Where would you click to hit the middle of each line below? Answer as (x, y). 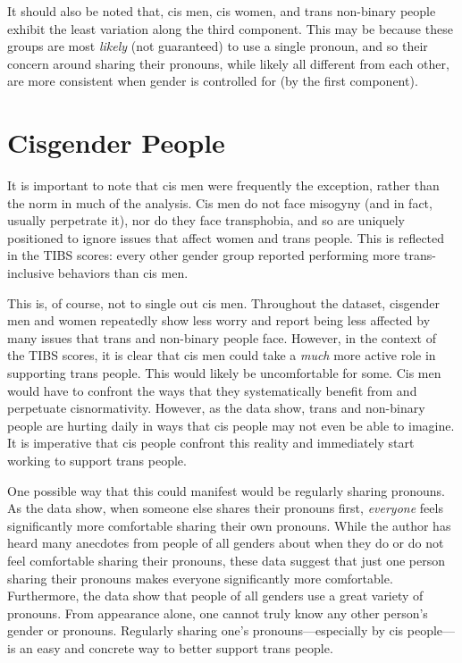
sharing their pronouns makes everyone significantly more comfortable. (200, 578)
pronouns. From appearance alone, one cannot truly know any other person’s (218, 613)
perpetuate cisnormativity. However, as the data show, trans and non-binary (216, 408)
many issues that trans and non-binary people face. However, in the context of (222, 337)
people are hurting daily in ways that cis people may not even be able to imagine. (231, 425)
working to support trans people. (97, 460)
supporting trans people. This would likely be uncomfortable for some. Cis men (224, 373)
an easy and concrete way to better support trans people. (176, 647)
